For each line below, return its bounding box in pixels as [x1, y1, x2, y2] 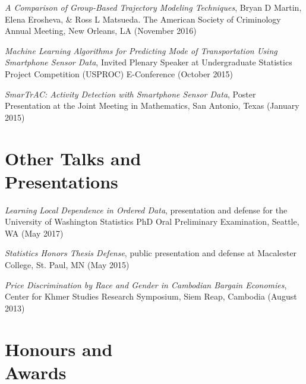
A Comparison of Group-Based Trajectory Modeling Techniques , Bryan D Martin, [5, 1, 302, 13]
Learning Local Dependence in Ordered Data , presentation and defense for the [5, 203, 288, 216]
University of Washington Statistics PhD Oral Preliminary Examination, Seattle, [5, 215, 299, 228]
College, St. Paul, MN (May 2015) [5, 259, 130, 271]
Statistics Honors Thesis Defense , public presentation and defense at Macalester [5, 247, 297, 259]
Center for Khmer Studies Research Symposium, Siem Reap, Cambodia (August [5, 290, 297, 303]
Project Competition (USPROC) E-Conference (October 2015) [5, 67, 233, 80]
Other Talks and [5, 146, 141, 170]
